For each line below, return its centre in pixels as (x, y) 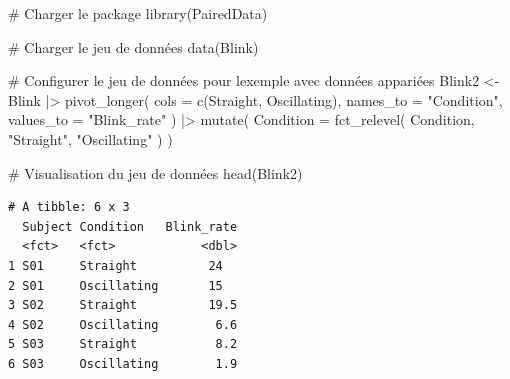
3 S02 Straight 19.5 (123, 305)
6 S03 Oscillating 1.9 (123, 363)
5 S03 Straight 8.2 (123, 344)
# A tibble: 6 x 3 (69, 207)
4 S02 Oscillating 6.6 (123, 324)
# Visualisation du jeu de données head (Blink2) (155, 172)
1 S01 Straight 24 (115, 265)
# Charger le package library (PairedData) (138, 13)
